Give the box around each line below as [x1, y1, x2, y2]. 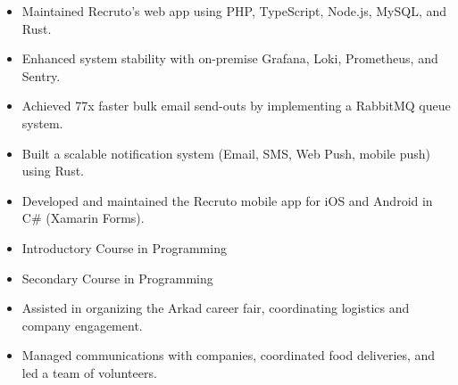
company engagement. [21, 315, 143, 334]
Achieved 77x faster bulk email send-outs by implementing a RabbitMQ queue [21, 96, 451, 115]
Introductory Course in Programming [21, 238, 227, 257]
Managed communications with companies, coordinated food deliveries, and [21, 346, 436, 365]
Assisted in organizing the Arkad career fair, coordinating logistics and [21, 299, 410, 317]
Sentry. [21, 66, 61, 85]
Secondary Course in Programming [21, 268, 213, 287]
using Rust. [21, 161, 84, 180]
